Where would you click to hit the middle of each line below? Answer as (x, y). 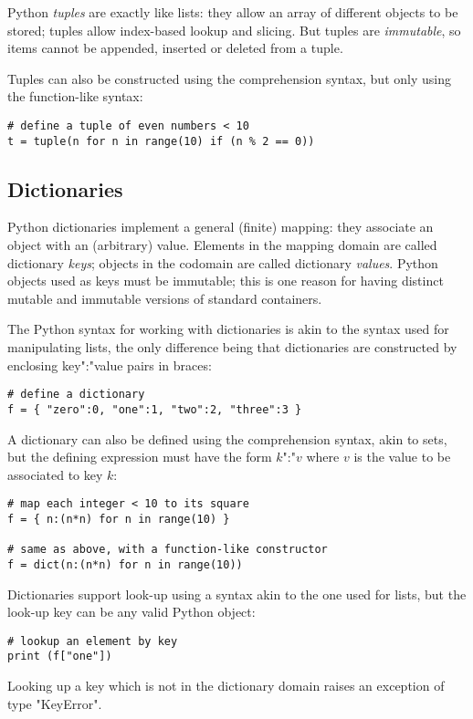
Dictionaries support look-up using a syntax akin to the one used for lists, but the (237, 594)
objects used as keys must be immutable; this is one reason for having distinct (226, 281)
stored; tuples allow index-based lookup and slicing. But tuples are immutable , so (234, 30)
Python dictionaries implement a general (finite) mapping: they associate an (221, 227)
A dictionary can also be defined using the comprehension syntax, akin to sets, (227, 438)
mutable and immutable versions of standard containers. (165, 298)
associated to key (55, 474)
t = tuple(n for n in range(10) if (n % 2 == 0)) (161, 141)
